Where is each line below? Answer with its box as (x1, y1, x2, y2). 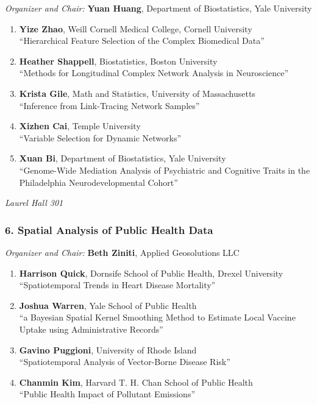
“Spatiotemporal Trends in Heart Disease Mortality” (19, 278, 216, 291)
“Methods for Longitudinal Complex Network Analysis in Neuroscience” (19, 66, 289, 79)
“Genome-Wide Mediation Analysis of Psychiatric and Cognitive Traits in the (19, 163, 310, 176)
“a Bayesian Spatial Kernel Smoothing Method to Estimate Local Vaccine (19, 311, 296, 324)
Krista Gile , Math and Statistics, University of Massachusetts (19, 87, 255, 99)
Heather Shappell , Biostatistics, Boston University (19, 54, 218, 67)
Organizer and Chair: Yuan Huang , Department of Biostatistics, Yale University (5, 2, 312, 14)
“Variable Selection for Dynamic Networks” (19, 131, 182, 144)
